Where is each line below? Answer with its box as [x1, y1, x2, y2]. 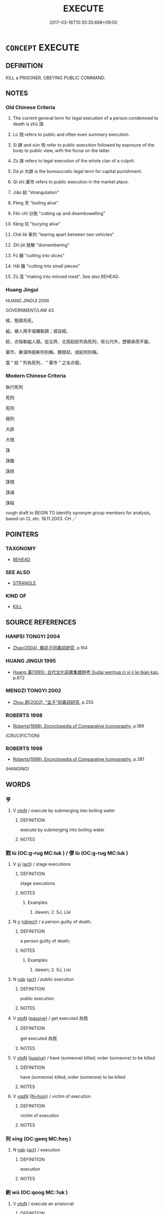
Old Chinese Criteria [5, 104, 56, 111]
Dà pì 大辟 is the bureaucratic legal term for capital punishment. [12, 168, 142, 174]
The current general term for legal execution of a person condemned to [12, 115, 159, 121]
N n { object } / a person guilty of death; [12, 919, 92, 925]
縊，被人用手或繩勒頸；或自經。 [5, 328, 71, 334]
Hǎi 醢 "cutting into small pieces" [12, 263, 81, 269]
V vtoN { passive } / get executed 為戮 [12, 1015, 88, 1021]
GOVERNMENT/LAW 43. [5, 307, 55, 313]
